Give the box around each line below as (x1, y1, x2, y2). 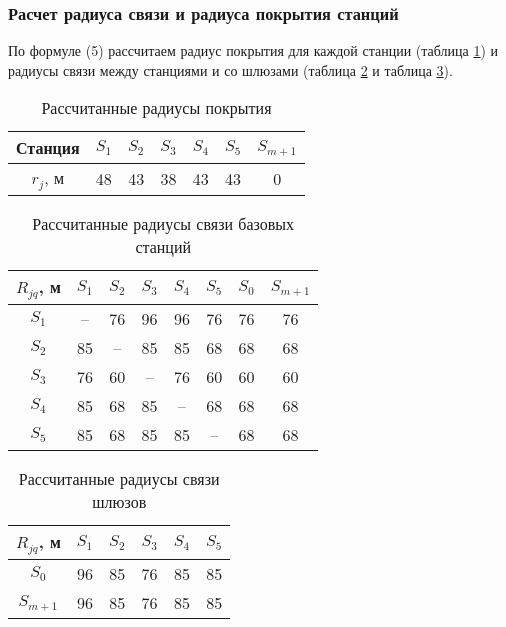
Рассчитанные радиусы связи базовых (32, 212, 295, 236)
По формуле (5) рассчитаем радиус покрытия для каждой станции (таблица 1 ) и (8, 40, 499, 61)
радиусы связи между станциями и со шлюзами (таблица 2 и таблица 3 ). (8, 59, 453, 80)
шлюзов (92, 490, 147, 514)
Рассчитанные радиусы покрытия (41, 96, 272, 120)
